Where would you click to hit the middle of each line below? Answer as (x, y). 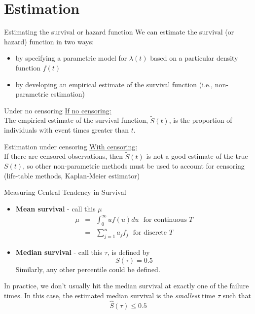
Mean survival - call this (55, 208)
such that (237, 295)
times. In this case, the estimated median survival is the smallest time (110, 295)
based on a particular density (194, 58)
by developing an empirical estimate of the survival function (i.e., (114, 84)
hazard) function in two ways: (49, 41)
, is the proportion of (200, 120)
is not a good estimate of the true (197, 156)
